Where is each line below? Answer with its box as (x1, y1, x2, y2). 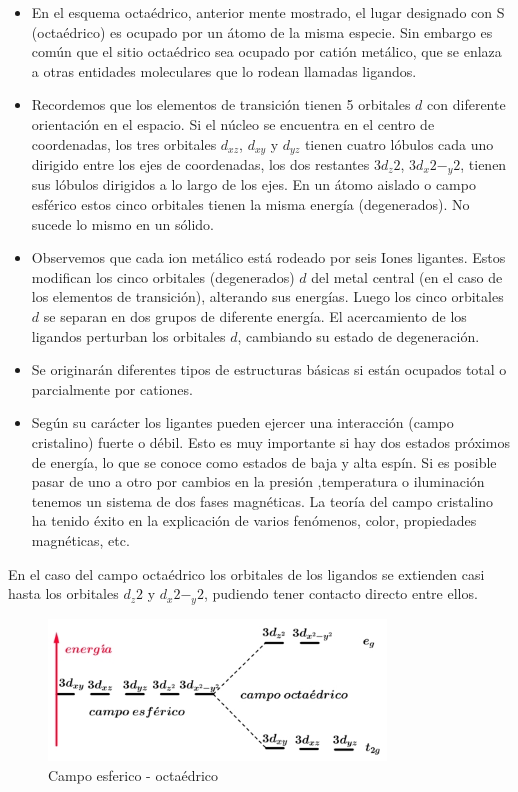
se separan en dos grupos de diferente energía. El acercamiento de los (43, 306, 467, 327)
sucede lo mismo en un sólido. (31, 213, 215, 234)
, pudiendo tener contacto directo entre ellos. (203, 583, 478, 604)
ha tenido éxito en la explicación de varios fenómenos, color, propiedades (31, 510, 477, 531)
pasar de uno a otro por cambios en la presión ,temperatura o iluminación (31, 471, 485, 492)
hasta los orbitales (8, 583, 119, 604)
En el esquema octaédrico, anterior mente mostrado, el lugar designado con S (31, 2, 505, 22)
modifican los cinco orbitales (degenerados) (31, 266, 295, 287)
